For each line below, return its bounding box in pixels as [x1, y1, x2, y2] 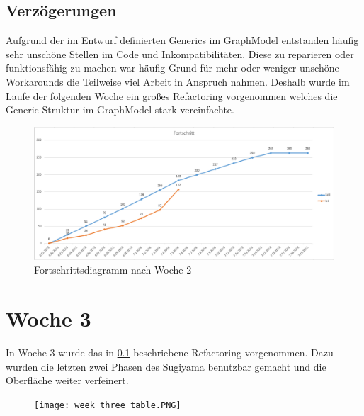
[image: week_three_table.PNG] [34, 400, 181, 410]
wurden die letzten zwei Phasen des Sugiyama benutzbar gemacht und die [6, 359, 326, 373]
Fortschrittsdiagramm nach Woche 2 [34, 262, 192, 277]
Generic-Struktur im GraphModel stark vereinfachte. [6, 102, 234, 117]
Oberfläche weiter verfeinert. [6, 373, 129, 388]
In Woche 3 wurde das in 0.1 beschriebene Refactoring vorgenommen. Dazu [6, 345, 334, 360]
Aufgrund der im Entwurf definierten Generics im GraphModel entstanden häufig [6, 33, 359, 47]
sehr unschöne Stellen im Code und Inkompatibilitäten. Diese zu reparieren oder [6, 46, 354, 61]
